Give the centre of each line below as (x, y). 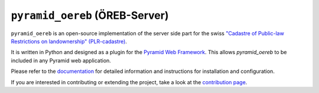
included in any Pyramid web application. (61, 60)
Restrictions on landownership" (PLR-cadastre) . (69, 41)
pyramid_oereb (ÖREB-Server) (90, 15)
